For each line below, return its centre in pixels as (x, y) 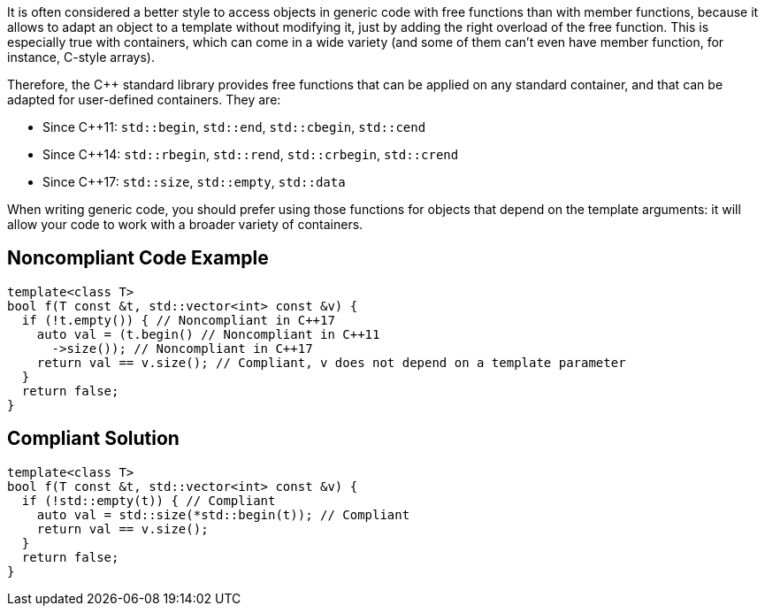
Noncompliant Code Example (138, 258)
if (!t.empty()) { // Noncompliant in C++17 (178, 320)
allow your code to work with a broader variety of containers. (185, 224)
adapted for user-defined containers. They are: (144, 100)
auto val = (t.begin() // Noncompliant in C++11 (208, 334)
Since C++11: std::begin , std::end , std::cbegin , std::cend (234, 127)
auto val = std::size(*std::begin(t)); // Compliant (223, 514)
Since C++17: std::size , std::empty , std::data (194, 182)
